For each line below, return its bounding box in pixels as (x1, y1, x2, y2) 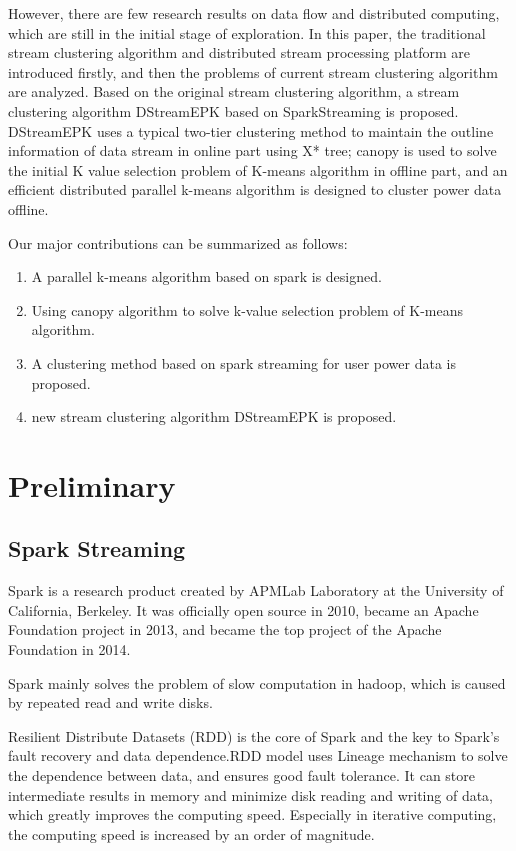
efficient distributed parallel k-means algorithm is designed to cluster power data (8, 179, 502, 200)
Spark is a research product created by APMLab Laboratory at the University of (8, 580, 504, 601)
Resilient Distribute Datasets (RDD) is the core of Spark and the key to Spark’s (8, 725, 500, 746)
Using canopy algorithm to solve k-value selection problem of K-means (31, 299, 464, 320)
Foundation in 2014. (8, 639, 131, 660)
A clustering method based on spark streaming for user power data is (31, 352, 456, 373)
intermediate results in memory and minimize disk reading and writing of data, (8, 784, 494, 805)
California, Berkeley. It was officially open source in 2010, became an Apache (8, 599, 479, 620)
